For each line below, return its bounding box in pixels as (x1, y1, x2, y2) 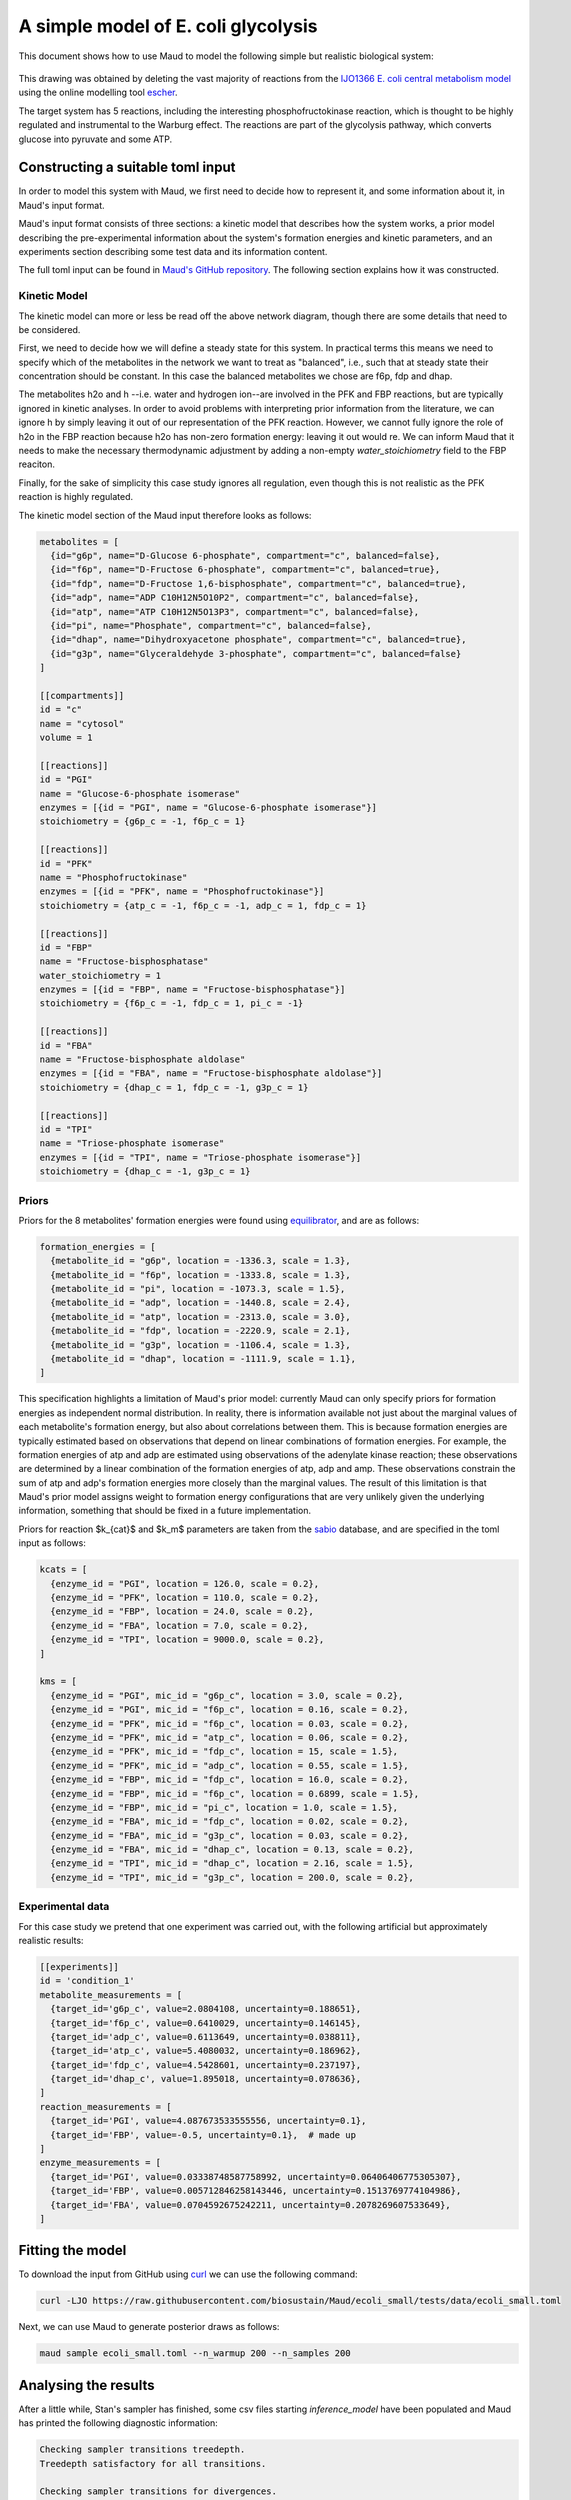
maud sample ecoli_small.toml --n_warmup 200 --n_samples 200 (39, 2348, 351, 2359)
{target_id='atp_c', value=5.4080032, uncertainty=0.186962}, (50, 2045, 362, 2057)
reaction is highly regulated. (18, 491, 134, 503)
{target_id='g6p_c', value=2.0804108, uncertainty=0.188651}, (50, 2003, 362, 2015)
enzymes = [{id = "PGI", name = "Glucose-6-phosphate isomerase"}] (39, 801, 378, 813)
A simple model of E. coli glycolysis (18, 15, 318, 37)
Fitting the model (18, 2242, 127, 2259)
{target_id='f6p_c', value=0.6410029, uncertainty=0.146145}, (50, 2017, 362, 2029)
